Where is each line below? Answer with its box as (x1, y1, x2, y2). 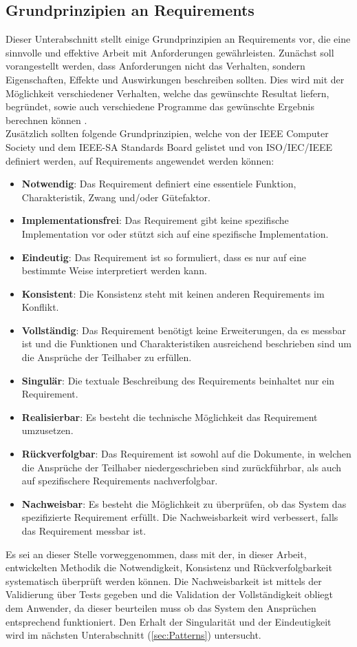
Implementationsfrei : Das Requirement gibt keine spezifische (21, 213, 289, 227)
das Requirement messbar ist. (21, 524, 147, 538)
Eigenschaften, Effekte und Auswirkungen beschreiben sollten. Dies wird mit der (6, 72, 345, 86)
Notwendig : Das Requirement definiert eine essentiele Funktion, (21, 176, 296, 191)
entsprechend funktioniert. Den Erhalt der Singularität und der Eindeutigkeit (6, 614, 332, 628)
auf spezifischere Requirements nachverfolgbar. (21, 473, 218, 488)
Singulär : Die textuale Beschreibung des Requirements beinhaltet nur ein (21, 373, 335, 387)
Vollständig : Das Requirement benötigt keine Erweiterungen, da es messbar (21, 322, 347, 337)
